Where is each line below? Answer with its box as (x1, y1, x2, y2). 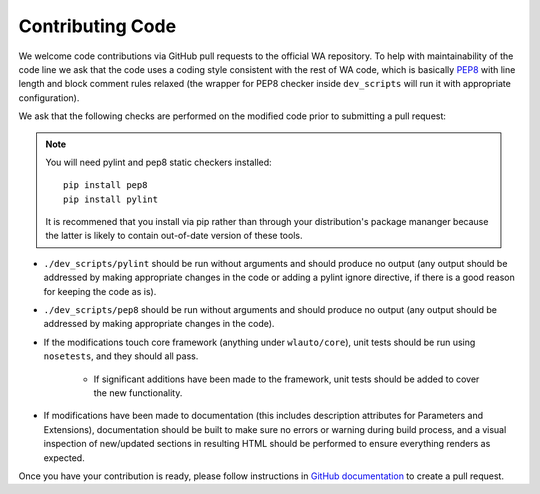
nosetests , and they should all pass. (43, 350, 199, 362)
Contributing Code (18, 15, 177, 37)
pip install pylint (63, 193, 159, 205)
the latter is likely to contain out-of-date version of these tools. (45, 230, 303, 242)
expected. (43, 451, 85, 464)
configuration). (18, 91, 80, 104)
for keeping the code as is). (43, 285, 157, 297)
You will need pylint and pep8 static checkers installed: (45, 156, 272, 168)
